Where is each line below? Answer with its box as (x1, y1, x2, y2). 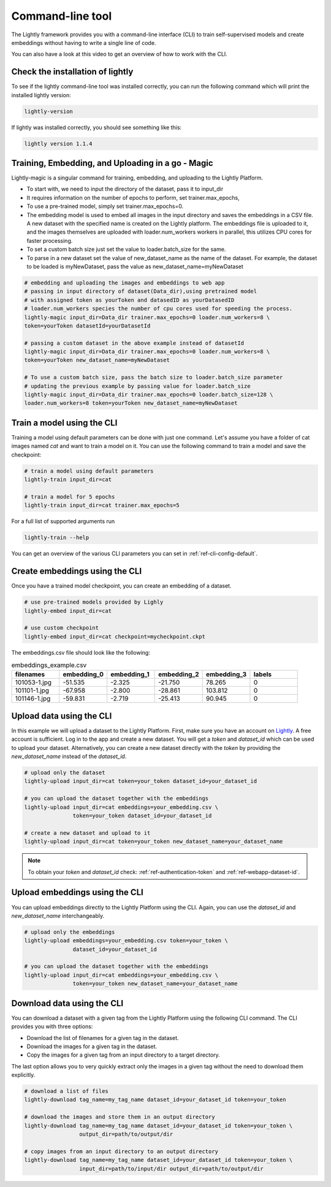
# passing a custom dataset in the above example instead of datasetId (24, 339, 245, 347)
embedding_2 (158, 670, 199, 679)
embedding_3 (205, 670, 247, 679)
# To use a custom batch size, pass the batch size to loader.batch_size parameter (24, 374, 283, 381)
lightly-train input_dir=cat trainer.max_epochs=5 (24, 502, 180, 509)
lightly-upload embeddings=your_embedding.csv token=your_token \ (24, 937, 228, 944)
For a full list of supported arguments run (11, 518, 115, 525)
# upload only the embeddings (24, 928, 115, 936)
